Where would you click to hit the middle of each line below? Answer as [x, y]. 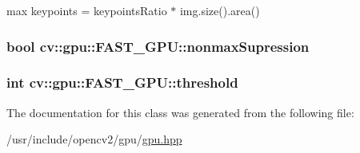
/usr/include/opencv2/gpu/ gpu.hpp [94, 139]
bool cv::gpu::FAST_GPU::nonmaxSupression [158, 46]
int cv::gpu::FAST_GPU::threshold [122, 82]
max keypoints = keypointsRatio [87, 10]
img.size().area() [220, 10]
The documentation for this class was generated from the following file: [180, 112]
